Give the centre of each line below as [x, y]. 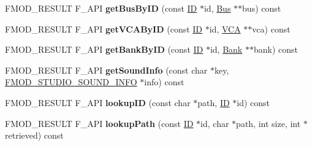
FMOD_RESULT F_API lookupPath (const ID [99, 123]
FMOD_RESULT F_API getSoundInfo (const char [106, 70]
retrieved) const [34, 135]
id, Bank [226, 49]
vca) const [271, 29]
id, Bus [217, 8]
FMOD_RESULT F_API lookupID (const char [98, 102]
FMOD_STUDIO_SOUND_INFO [71, 82]
